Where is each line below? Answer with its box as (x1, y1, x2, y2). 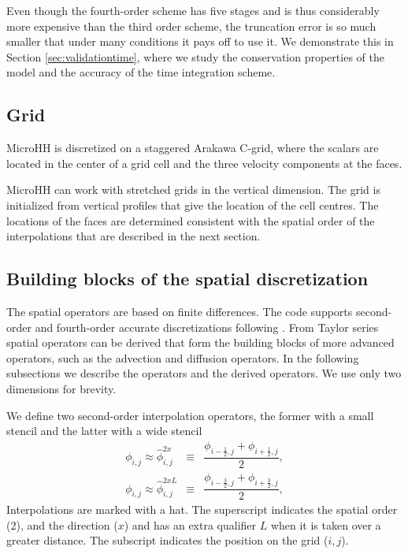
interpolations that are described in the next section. (6, 228, 261, 244)
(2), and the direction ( (6, 516, 118, 533)
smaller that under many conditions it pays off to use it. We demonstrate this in (6, 33, 394, 50)
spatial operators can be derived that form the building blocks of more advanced (6, 334, 395, 351)
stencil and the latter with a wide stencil (6, 422, 202, 439)
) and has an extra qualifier (124, 516, 257, 533)
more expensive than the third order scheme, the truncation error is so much (6, 17, 376, 34)
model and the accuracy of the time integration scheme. (6, 64, 276, 80)
